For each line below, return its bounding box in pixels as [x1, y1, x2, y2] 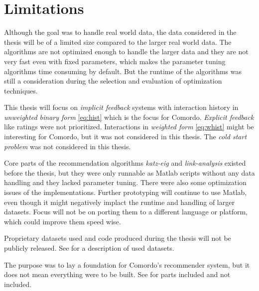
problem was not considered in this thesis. [4, 141, 131, 151]
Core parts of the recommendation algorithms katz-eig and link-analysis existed [4, 158, 246, 168]
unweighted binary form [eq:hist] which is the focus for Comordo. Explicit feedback [4, 111, 254, 122]
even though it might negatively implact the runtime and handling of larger [4, 196, 235, 207]
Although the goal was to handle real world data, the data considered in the [4, 27, 237, 37]
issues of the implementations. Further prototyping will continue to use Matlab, [4, 187, 247, 197]
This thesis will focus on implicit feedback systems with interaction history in [4, 102, 239, 112]
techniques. [4, 85, 38, 96]
